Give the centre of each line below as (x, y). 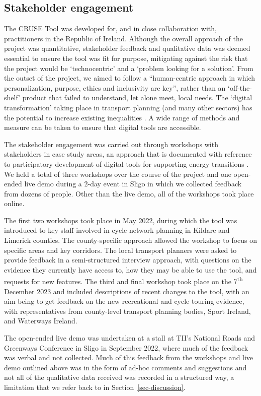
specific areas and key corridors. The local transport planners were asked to (120, 250)
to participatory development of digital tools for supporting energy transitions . (126, 163)
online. (14, 203)
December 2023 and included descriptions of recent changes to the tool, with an (127, 291)
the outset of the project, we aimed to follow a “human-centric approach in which (130, 78)
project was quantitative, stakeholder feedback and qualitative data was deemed (127, 48)
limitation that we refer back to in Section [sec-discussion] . (95, 387)
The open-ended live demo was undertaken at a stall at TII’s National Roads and (130, 338)
